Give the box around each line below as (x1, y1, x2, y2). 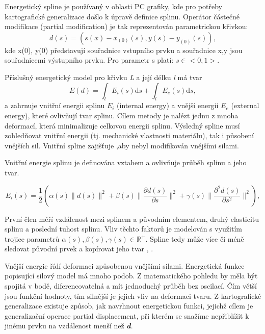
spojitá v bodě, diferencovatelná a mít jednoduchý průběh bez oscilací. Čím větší (5, 280, 257, 291)
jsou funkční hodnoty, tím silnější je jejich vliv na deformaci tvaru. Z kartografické (5, 290, 261, 301)
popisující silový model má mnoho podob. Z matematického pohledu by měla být (5, 270, 258, 281)
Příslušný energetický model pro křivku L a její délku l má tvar (5, 71, 202, 82)
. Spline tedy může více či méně (145, 233, 244, 244)
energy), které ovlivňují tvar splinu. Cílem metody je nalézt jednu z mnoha (5, 110, 238, 120)
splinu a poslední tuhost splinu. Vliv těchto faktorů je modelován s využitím (5, 223, 242, 234)
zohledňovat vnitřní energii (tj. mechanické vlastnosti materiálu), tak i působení (5, 130, 254, 141)
